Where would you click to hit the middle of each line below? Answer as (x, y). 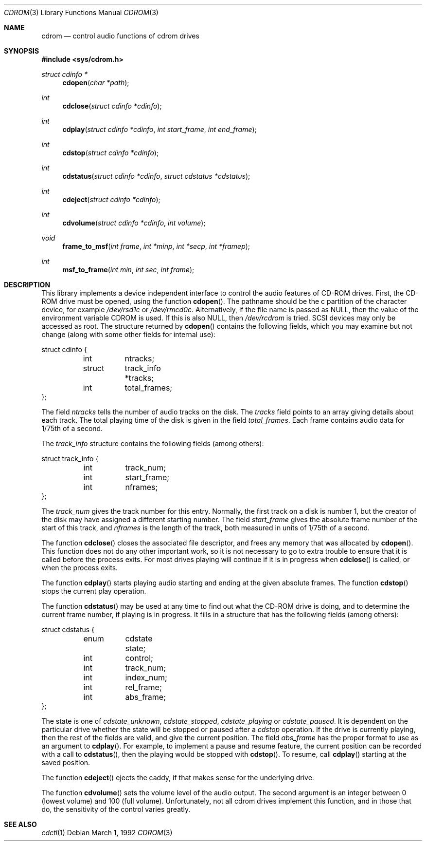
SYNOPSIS (22, 51)
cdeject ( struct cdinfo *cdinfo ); (111, 199)
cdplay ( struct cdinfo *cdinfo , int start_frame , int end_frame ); (160, 129)
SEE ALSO (20, 824)
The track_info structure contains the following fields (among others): (153, 443)
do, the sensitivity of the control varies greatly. (116, 809)
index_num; (146, 677)
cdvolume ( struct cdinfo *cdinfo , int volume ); (134, 223)
